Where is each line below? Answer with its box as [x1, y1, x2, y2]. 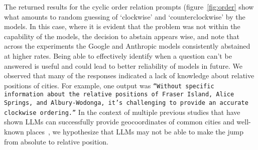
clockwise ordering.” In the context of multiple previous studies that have [4, 106, 240, 117]
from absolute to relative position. [4, 136, 108, 146]
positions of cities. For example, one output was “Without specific [4, 80, 214, 90]
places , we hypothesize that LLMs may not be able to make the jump [26, 126, 243, 136]
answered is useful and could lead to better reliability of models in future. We [4, 60, 242, 71]
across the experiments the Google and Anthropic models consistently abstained [4, 41, 250, 51]
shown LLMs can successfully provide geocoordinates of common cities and [4, 116, 234, 127]
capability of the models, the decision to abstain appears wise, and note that [4, 31, 240, 41]
